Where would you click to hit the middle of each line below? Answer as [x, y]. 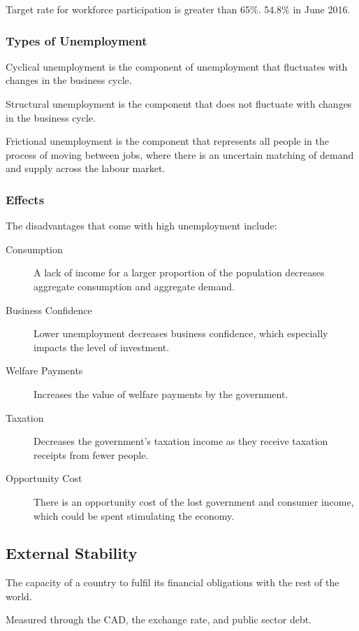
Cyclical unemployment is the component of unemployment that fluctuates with [177, 66]
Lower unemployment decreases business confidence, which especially [181, 333]
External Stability [72, 553]
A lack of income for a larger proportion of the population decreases [179, 272]
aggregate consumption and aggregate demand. [134, 286]
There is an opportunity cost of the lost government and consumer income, [194, 501]
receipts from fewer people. [91, 454]
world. [19, 596]
